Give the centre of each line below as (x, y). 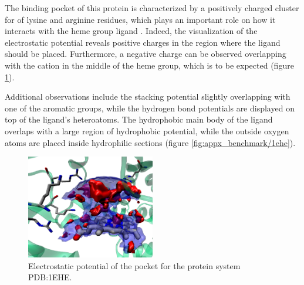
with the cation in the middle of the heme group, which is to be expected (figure (149, 65)
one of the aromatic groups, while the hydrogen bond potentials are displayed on (150, 108)
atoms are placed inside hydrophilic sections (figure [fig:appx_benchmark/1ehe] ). (150, 142)
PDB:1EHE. (50, 277)
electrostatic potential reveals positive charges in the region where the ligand (143, 42)
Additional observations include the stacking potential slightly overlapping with (148, 96)
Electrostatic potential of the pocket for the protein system (134, 265)
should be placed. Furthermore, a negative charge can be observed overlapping (146, 54)
